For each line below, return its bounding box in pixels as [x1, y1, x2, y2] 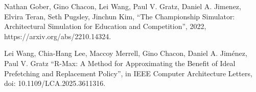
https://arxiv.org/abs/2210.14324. [4, 30, 111, 41]
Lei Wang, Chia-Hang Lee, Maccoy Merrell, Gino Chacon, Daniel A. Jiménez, [4, 48, 247, 58]
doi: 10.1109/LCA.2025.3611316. [4, 78, 106, 88]
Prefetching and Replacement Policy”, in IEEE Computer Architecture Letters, [4, 68, 252, 78]
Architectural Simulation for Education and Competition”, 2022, [4, 21, 206, 32]
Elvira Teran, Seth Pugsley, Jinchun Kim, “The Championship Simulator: [4, 11, 235, 21]
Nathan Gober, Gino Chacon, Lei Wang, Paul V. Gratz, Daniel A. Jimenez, [4, 1, 241, 11]
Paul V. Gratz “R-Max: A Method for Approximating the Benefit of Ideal [4, 57, 236, 68]
